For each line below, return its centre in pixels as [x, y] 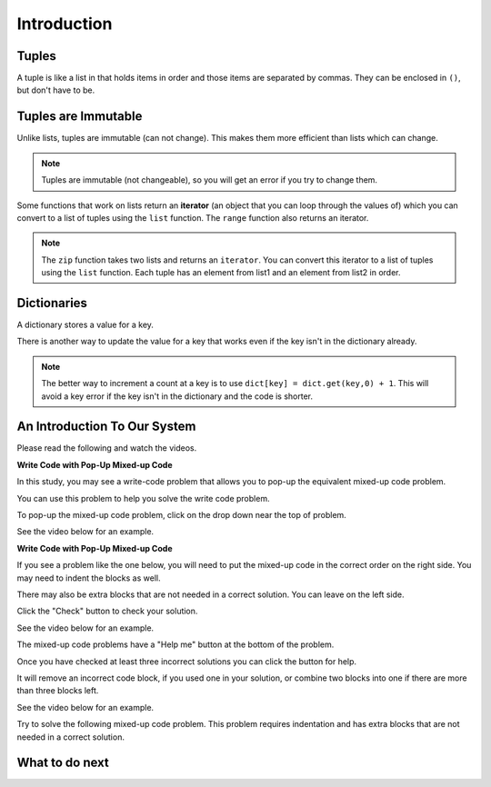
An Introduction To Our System [106, 427]
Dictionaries [52, 303]
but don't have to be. [56, 90]
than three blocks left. [58, 691]
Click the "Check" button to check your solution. [107, 611]
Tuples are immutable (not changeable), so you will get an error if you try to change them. [209, 180]
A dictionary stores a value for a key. [85, 324]
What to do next [63, 763]
